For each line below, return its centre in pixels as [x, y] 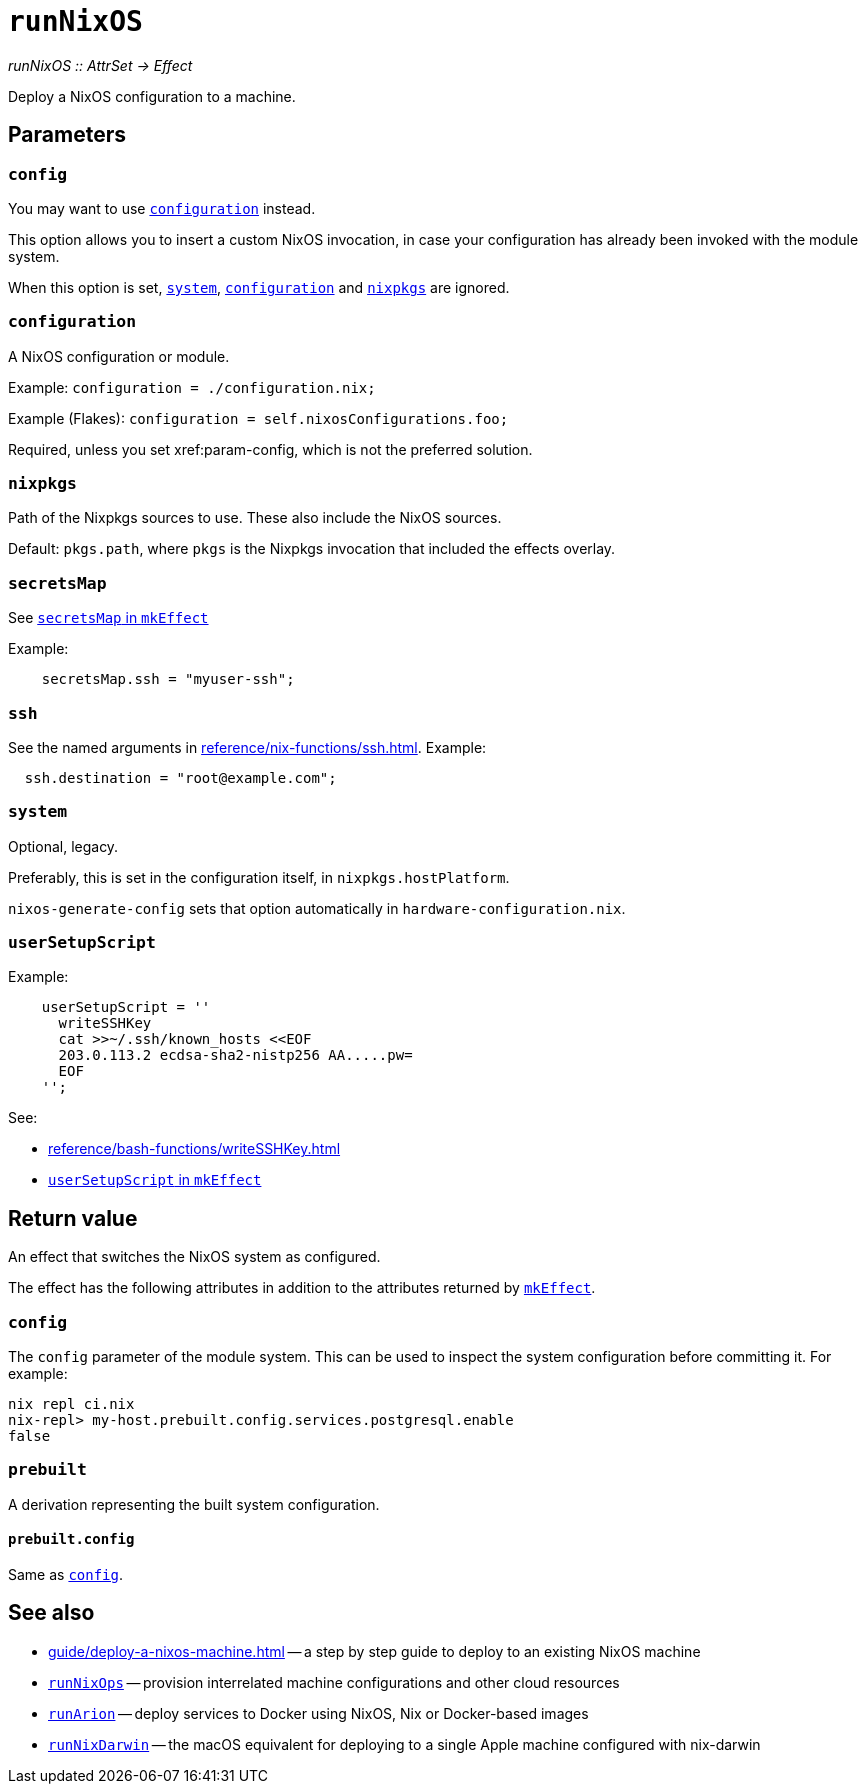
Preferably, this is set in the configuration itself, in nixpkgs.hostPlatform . [259, 877]
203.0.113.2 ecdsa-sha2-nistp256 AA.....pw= [235, 1055]
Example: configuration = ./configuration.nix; [192, 387]
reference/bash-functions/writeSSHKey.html [194, 1149]
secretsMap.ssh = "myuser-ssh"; [168, 679]
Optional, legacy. [63, 846]
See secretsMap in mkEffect [108, 618]
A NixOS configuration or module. [119, 356]
